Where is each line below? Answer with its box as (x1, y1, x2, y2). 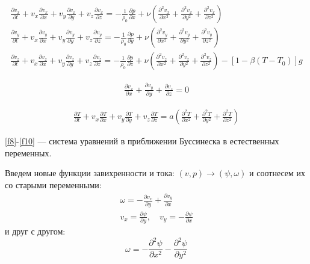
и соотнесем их (249, 167, 306, 179)
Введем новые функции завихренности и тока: (5, 167, 175, 179)
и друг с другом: (5, 225, 66, 238)
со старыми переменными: (5, 178, 102, 191)
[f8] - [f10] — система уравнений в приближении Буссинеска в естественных (5, 135, 279, 147)
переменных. (5, 146, 52, 159)
